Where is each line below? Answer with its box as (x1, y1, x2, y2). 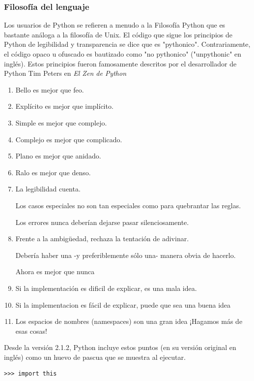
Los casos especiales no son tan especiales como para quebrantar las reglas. (15, 200, 241, 210)
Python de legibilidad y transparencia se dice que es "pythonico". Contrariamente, (4, 39, 251, 49)
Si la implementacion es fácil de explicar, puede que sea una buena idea (15, 299, 231, 310)
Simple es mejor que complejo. (15, 117, 107, 127)
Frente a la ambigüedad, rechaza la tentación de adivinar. (15, 233, 189, 244)
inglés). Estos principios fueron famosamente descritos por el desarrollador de (4, 58, 237, 68)
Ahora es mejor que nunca (15, 266, 95, 277)
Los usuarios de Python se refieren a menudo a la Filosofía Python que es (4, 20, 226, 30)
